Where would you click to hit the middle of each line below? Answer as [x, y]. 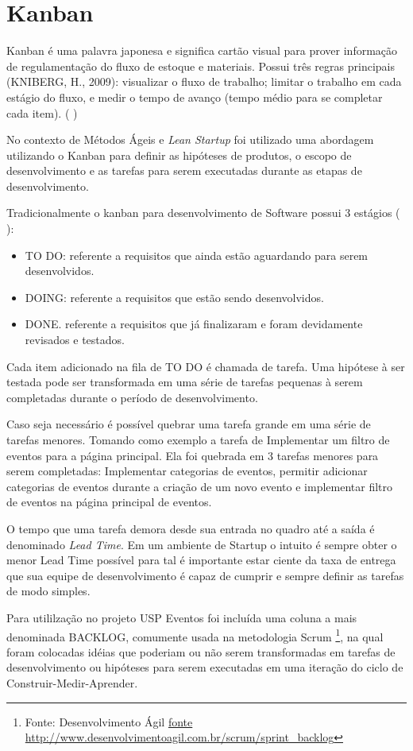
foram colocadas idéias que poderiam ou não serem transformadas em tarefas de [201, 651]
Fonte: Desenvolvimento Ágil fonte [109, 721]
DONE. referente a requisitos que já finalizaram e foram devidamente [194, 324]
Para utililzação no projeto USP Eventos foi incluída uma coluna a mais [182, 617]
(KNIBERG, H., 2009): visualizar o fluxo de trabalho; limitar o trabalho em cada [204, 81]
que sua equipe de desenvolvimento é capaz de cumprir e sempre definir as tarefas [205, 575]
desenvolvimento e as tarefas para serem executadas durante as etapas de [184, 170]
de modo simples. [48, 591]
